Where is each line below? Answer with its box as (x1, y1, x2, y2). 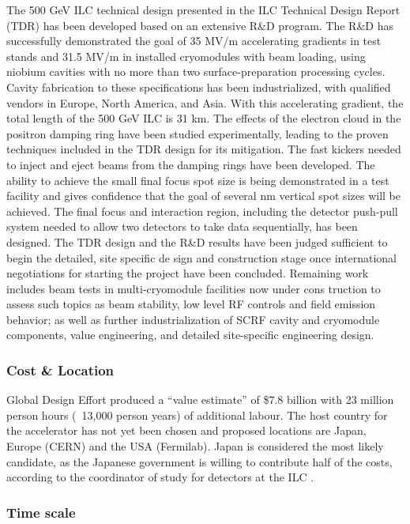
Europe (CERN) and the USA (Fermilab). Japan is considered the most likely (6, 438, 384, 454)
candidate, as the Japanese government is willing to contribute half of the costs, (6, 453, 393, 469)
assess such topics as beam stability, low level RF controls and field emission (6, 296, 376, 312)
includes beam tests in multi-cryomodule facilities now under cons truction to (6, 280, 381, 296)
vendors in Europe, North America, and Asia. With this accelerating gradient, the (6, 94, 404, 111)
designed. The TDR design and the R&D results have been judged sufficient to (6, 233, 388, 250)
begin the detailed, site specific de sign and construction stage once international (6, 249, 397, 266)
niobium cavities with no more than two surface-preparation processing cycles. (6, 63, 386, 80)
